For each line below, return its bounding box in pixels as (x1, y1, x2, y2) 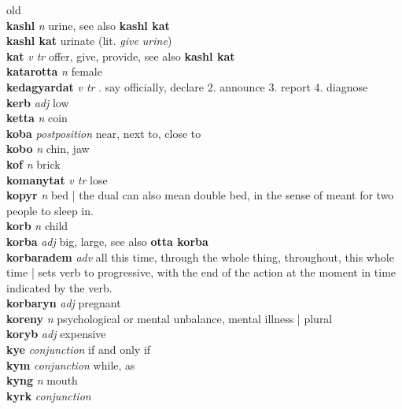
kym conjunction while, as (6, 356, 135, 373)
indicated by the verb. (6, 279, 112, 296)
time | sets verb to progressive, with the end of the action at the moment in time (6, 264, 396, 281)
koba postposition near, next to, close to (6, 125, 201, 141)
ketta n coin (6, 110, 68, 126)
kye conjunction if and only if (6, 341, 151, 358)
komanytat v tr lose (6, 171, 108, 188)
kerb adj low (6, 94, 69, 110)
